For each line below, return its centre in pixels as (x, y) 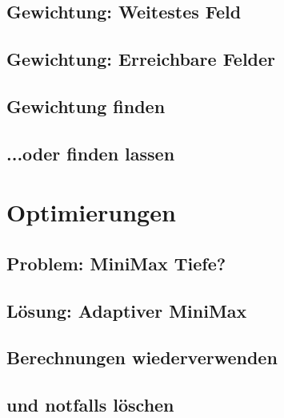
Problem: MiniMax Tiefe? (116, 263)
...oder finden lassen (91, 153)
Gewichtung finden (86, 106)
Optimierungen (91, 212)
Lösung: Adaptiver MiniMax (127, 310)
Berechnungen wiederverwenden (142, 357)
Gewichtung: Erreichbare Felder (141, 59)
